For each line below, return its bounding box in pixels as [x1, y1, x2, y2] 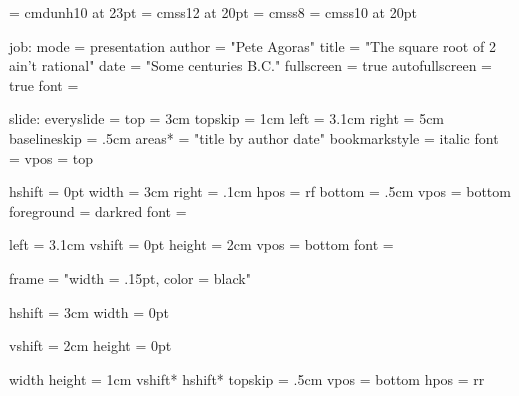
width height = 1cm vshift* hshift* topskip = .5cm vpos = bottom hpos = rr [9, 368, 485, 389]
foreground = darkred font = [9, 200, 187, 221]
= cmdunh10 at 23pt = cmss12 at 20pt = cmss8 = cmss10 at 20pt [9, 2, 417, 22]
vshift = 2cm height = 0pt [9, 335, 172, 356]
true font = [9, 74, 79, 95]
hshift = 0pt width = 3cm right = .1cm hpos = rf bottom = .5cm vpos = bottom [9, 181, 511, 202]
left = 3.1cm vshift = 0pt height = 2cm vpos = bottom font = [9, 234, 394, 255]
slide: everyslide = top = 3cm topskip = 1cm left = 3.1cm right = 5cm [9, 108, 445, 129]
